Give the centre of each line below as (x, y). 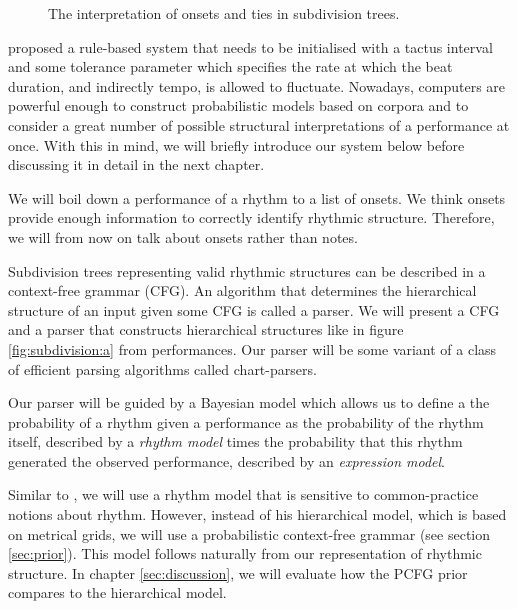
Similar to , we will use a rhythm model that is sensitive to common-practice (243, 494)
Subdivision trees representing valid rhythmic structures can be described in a (247, 270)
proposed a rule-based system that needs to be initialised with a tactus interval (250, 46)
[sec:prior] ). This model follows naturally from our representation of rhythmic (245, 553)
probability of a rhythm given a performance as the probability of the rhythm (246, 421)
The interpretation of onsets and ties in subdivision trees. (224, 13)
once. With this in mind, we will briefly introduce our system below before (236, 144)
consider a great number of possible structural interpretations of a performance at (259, 124)
